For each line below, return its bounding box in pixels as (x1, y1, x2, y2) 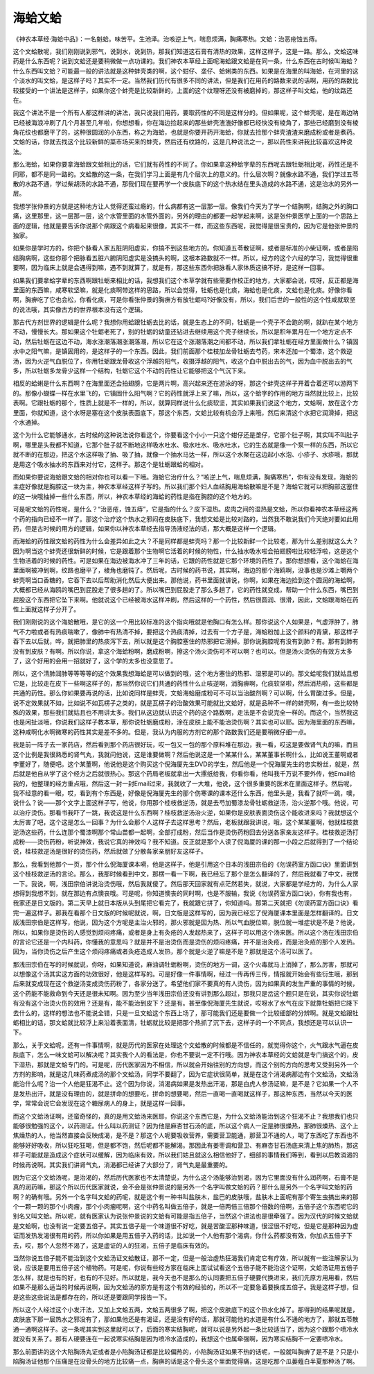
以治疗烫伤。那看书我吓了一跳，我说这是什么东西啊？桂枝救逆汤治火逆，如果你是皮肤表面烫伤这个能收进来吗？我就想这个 (12, 808, 359, 817)
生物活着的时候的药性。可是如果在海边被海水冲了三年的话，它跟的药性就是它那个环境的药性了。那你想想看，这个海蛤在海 (12, 557, 359, 565)
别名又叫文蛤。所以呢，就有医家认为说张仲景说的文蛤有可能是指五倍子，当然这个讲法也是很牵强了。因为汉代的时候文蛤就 (12, 1212, 359, 1221)
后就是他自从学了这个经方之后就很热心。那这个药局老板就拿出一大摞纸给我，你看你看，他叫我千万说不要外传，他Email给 (12, 770, 356, 778)
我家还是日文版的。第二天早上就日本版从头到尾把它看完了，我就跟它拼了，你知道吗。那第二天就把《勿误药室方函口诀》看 (12, 899, 359, 907)
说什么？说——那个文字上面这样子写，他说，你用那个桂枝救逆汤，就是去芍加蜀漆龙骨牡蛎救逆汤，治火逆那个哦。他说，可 (12, 799, 359, 807)
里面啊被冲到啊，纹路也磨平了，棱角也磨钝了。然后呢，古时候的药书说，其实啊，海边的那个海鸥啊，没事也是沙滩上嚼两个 (12, 566, 359, 575)
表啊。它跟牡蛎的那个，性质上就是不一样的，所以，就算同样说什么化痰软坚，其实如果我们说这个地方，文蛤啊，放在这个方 (12, 399, 359, 407)
